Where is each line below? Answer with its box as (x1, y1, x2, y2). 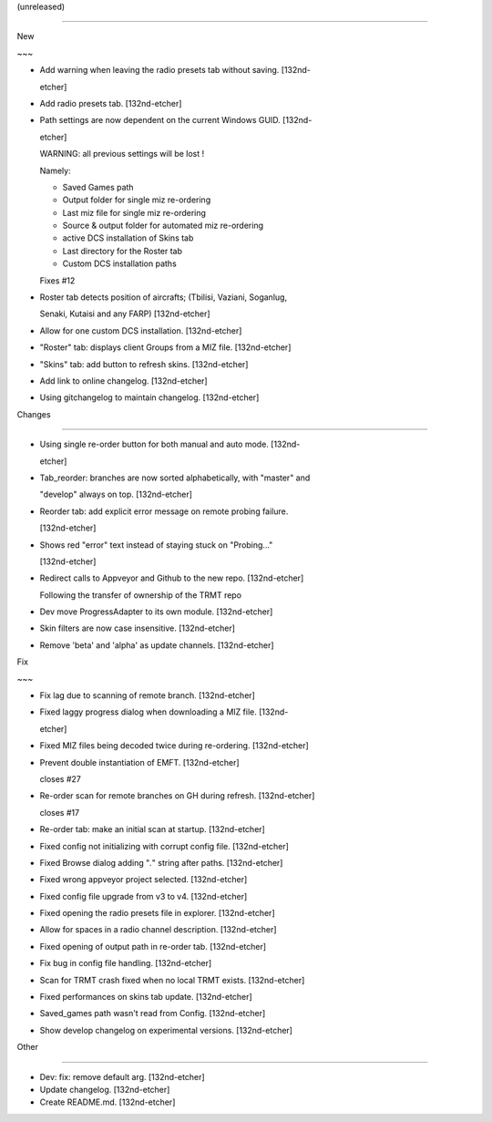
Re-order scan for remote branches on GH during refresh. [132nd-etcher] (39, 790, 315, 801)
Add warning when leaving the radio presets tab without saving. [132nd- (39, 65, 312, 76)
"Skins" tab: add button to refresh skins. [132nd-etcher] (39, 358, 249, 369)
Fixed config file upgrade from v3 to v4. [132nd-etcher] (39, 890, 248, 901)
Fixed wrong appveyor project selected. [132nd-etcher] (39, 874, 248, 885)
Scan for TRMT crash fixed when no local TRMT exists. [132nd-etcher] (39, 974, 305, 985)
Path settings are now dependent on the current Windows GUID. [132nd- (39, 115, 313, 126)
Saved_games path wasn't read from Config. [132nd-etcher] (39, 1008, 266, 1019)
